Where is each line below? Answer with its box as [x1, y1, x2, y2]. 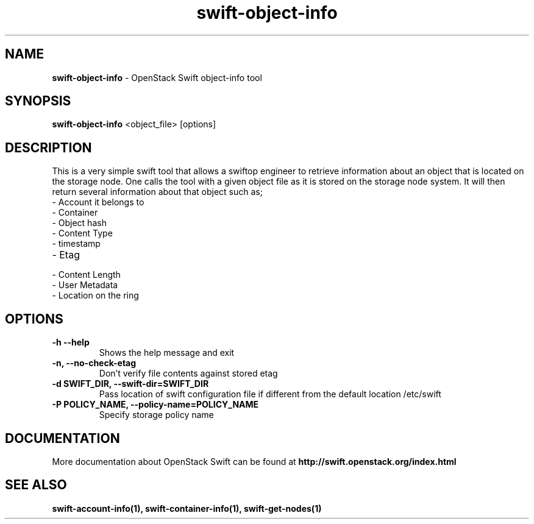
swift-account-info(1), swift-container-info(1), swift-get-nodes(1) [52, 503, 322, 514]
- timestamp [52, 238, 101, 249]
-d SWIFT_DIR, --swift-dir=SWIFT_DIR [52, 378, 209, 389]
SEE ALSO [5, 477, 67, 493]
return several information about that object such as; [52, 186, 263, 197]
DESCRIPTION [5, 140, 92, 155]
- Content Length [52, 269, 121, 280]
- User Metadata [52, 280, 118, 291]
